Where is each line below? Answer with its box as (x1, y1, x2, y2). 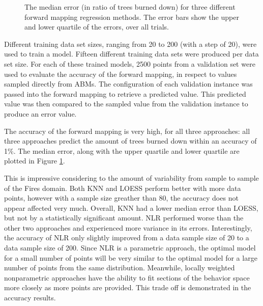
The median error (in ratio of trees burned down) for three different (24, 2, 236, 12)
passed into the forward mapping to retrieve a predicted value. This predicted (4, 88, 246, 99)
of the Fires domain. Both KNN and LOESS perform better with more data (4, 182, 241, 193)
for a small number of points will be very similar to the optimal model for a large (4, 252, 257, 263)
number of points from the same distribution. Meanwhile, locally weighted (4, 262, 235, 273)
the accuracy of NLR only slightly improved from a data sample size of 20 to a (4, 232, 249, 243)
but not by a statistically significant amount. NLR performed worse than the (4, 212, 244, 223)
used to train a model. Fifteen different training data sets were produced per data (4, 48, 259, 59)
